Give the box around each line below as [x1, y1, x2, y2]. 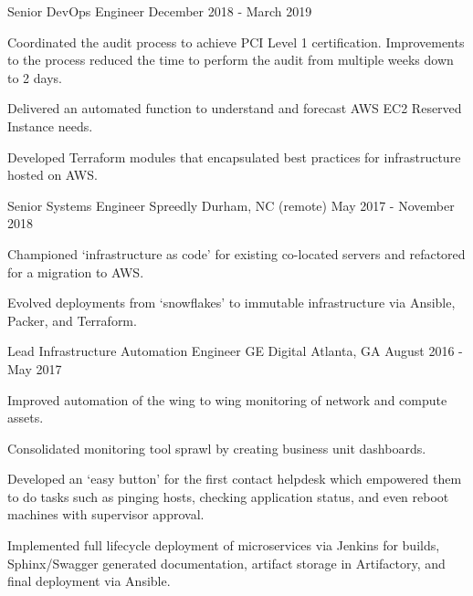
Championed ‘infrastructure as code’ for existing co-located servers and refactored [7, 244, 466, 263]
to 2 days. [7, 68, 62, 87]
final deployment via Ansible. [7, 571, 171, 591]
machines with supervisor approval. [7, 505, 205, 524]
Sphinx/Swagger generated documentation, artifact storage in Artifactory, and [7, 553, 446, 572]
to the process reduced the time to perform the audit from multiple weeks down [7, 50, 454, 69]
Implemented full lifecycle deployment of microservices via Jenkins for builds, [7, 536, 440, 555]
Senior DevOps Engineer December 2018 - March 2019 [7, 2, 312, 20]
